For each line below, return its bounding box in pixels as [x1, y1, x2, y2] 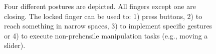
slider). [4, 40, 26, 50]
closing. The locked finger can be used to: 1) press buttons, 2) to [4, 10, 202, 21]
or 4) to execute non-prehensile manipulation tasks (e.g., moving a [4, 30, 208, 40]
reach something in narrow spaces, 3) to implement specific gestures [4, 20, 212, 31]
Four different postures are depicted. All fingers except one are [4, 1, 196, 11]
